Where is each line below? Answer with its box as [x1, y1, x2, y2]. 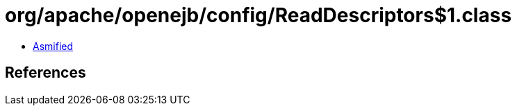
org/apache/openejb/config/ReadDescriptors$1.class [5, 3, 512, 27]
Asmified [33, 40, 74, 52]
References [5, 64, 86, 82]
